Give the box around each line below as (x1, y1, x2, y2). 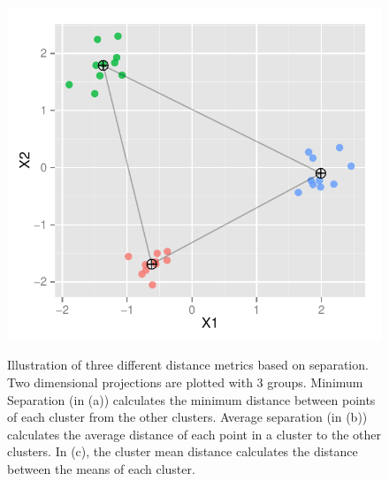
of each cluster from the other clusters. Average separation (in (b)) (7, 408, 368, 426)
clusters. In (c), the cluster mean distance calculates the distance (7, 442, 358, 461)
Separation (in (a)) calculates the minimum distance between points (7, 390, 376, 408)
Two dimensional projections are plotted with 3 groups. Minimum (7, 373, 363, 392)
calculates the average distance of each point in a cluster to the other (7, 424, 382, 443)
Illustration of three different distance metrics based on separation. (7, 355, 369, 374)
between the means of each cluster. (7, 460, 195, 478)
